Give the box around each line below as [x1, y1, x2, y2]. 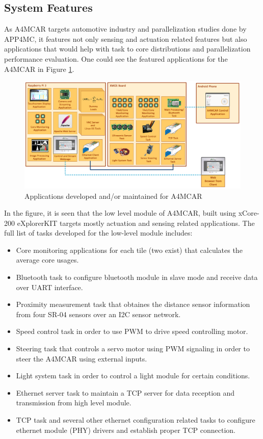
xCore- [238, 208, 259, 218]
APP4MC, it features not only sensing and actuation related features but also [4, 33, 247, 44]
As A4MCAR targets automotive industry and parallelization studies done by [4, 23, 247, 34]
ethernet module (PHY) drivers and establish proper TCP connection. [16, 424, 235, 435]
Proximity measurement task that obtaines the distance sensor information [16, 299, 250, 309]
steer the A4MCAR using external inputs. [16, 353, 147, 364]
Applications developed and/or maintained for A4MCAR [24, 190, 202, 201]
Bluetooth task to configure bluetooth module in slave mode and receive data [16, 272, 258, 282]
